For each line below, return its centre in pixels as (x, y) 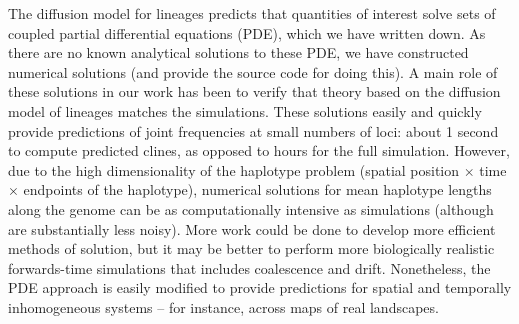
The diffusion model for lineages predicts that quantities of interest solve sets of (252, 13)
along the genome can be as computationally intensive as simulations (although (251, 208)
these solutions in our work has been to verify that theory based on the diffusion (254, 91)
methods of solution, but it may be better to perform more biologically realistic (251, 248)
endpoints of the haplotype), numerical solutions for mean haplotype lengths (257, 189)
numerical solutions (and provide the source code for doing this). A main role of (253, 71)
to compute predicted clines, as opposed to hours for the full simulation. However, (259, 150)
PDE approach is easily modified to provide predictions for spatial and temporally (260, 287)
